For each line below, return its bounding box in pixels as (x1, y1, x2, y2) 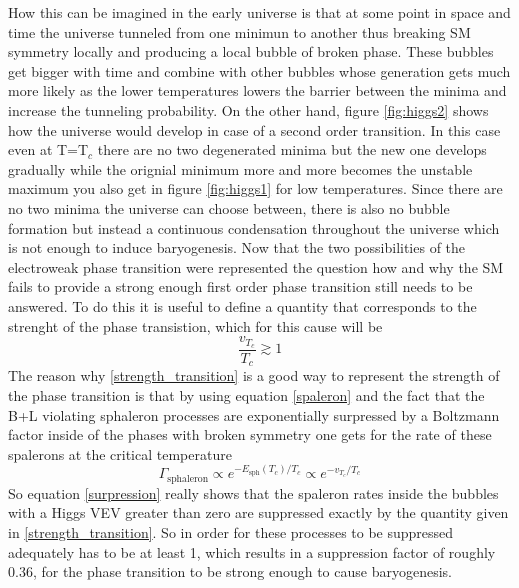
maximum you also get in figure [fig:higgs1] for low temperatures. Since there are (8, 178, 503, 199)
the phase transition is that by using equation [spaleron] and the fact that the (8, 385, 485, 406)
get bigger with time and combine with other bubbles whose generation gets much (8, 60, 511, 81)
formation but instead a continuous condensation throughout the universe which (8, 217, 500, 238)
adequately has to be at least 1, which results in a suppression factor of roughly (8, 541, 496, 562)
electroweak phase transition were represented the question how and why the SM (8, 256, 504, 277)
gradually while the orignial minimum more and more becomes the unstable (8, 158, 473, 179)
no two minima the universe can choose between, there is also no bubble (8, 197, 450, 218)
